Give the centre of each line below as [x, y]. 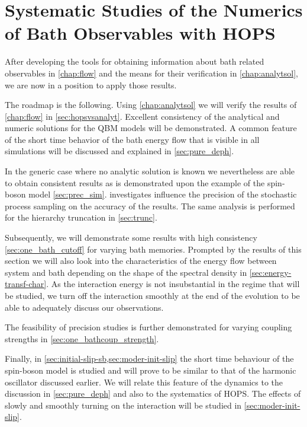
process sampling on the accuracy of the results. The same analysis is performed [150, 205]
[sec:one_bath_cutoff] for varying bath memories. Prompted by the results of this [153, 249]
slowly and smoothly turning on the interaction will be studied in [123, 405]
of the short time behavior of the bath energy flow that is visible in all [132, 139]
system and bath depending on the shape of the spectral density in [126, 272]
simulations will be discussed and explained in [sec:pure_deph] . [119, 151]
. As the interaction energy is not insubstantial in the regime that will [173, 284]
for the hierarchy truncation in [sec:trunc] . [81, 217]
